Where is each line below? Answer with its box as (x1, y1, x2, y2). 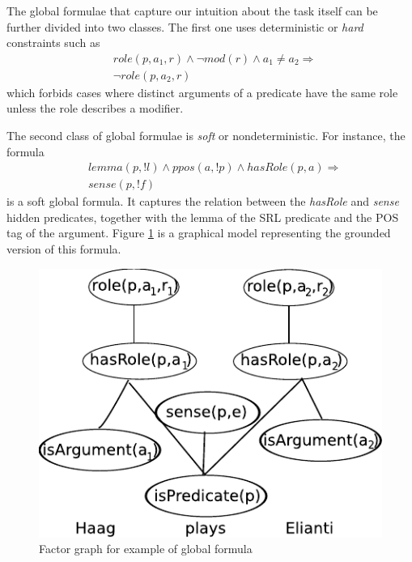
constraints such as (6, 34, 100, 51)
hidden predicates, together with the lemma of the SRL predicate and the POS (6, 208, 399, 225)
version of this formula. (6, 241, 121, 258)
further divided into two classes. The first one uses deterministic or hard (6, 18, 363, 35)
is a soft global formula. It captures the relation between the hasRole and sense (6, 193, 399, 210)
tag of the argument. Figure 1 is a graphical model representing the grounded (6, 224, 391, 241)
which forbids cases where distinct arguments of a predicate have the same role (6, 83, 398, 100)
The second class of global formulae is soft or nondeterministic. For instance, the (6, 127, 406, 144)
